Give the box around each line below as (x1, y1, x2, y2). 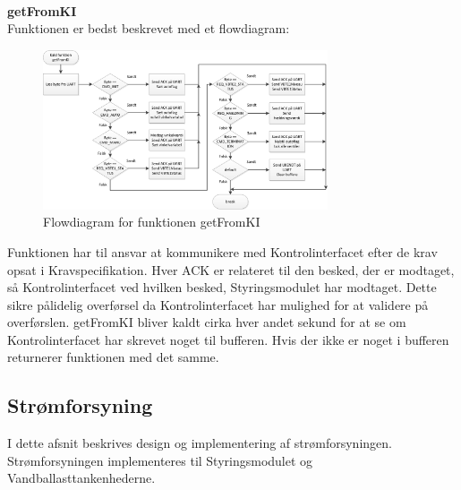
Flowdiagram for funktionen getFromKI (43, 212, 260, 231)
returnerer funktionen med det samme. (7, 348, 219, 366)
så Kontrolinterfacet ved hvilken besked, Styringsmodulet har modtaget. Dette (7, 278, 437, 297)
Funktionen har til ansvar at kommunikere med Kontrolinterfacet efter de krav (7, 242, 438, 261)
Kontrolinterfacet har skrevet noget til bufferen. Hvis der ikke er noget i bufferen (7, 330, 449, 348)
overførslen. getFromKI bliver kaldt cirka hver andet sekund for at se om (7, 313, 406, 331)
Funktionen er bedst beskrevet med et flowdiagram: (7, 19, 290, 38)
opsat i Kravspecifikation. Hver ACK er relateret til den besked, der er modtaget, (7, 260, 455, 279)
